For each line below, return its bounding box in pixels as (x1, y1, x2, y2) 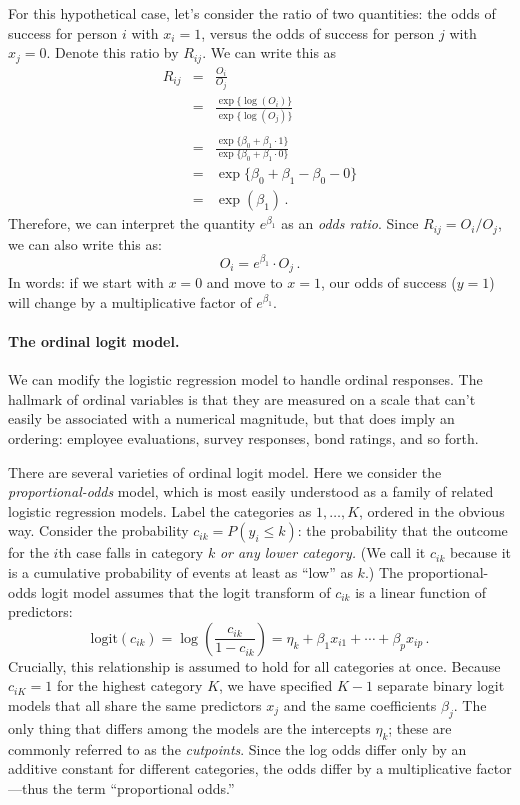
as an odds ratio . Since (281, 213, 419, 234)
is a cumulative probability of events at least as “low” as (8, 561, 353, 582)
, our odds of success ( (320, 272, 457, 293)
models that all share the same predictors (8, 694, 262, 715)
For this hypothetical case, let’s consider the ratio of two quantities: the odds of (8, 3, 496, 23)
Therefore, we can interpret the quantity (8, 213, 256, 234)
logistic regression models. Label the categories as (8, 500, 312, 521)
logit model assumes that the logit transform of (41, 581, 331, 602)
